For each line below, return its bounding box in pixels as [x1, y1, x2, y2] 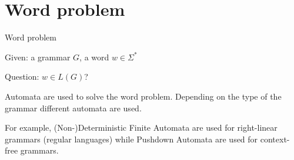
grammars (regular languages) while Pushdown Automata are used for [5, 132, 258, 145]
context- [260, 132, 290, 145]
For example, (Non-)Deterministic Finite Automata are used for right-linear [5, 121, 278, 134]
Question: [5, 70, 39, 83]
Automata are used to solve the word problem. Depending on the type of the [5, 90, 282, 102]
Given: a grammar [5, 50, 71, 63]
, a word [79, 50, 109, 63]
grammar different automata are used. [5, 101, 142, 114]
